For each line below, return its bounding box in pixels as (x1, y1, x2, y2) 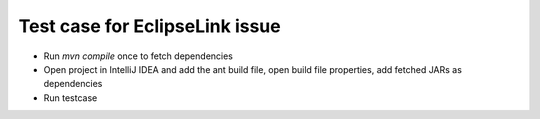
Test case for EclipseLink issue (18, 15, 281, 37)
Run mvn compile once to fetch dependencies (43, 50, 234, 62)
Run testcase (43, 91, 98, 104)
